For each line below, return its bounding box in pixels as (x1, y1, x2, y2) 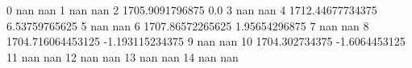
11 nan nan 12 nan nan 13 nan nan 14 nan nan (6, 48, 239, 65)
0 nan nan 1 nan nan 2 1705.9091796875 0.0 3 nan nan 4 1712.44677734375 (6, 2, 377, 18)
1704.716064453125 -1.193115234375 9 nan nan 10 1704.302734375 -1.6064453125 (6, 33, 406, 50)
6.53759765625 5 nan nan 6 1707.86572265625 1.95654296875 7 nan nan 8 (6, 17, 369, 34)
